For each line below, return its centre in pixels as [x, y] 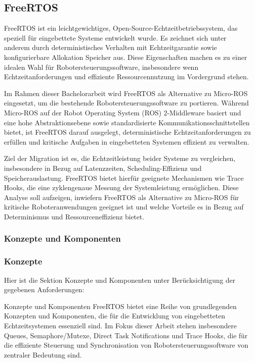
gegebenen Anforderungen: [44, 289]
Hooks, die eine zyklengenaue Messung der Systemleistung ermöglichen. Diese [121, 187]
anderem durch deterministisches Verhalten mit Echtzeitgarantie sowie [110, 47]
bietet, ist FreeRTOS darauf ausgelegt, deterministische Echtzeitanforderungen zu [127, 132]
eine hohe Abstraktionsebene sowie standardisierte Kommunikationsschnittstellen [127, 122]
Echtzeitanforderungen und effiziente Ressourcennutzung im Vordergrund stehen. [127, 77]
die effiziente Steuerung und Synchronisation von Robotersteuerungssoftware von [126, 345]
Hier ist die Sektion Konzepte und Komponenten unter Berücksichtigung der [120, 280]
